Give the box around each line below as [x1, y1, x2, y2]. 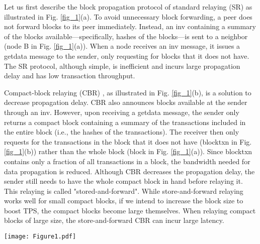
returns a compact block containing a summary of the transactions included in [4, 116, 246, 127]
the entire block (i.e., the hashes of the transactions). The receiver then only [4, 127, 239, 137]
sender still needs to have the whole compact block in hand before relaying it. [4, 176, 243, 186]
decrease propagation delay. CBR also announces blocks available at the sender [4, 97, 247, 107]
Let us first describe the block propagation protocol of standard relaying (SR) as [4, 2, 252, 12]
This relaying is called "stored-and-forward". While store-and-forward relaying [4, 185, 243, 196]
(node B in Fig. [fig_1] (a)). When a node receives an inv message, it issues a [4, 41, 240, 51]
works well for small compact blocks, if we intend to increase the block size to [4, 195, 243, 206]
